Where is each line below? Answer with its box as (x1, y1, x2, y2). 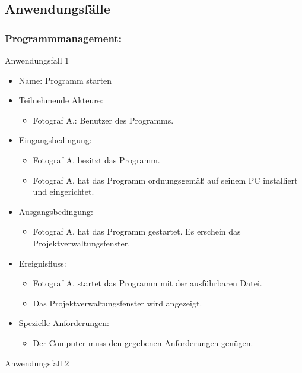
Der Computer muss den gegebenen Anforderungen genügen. (33, 336, 253, 349)
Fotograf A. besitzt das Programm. (33, 153, 160, 166)
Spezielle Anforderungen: (18, 317, 109, 329)
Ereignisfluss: (18, 257, 66, 269)
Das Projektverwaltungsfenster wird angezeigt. (33, 296, 202, 309)
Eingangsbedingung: (18, 134, 92, 146)
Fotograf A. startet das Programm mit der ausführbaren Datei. (33, 277, 262, 289)
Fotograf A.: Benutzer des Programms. (33, 113, 174, 126)
